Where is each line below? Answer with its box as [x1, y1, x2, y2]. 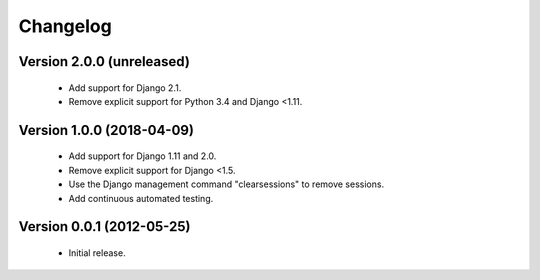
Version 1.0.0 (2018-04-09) [18, 121, 195, 139]
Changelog [18, 15, 112, 37]
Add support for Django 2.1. [68, 81, 182, 94]
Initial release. [68, 246, 126, 259]
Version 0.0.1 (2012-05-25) [18, 218, 191, 235]
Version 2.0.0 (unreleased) [18, 53, 190, 70]
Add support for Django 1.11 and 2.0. [68, 150, 217, 162]
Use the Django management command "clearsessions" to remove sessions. [68, 178, 385, 190]
